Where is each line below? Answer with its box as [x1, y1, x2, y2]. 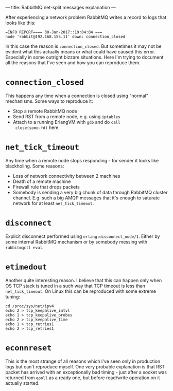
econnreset [5, 343, 52, 352]
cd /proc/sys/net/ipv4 [5, 303, 54, 309]
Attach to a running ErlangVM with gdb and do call [12, 119, 120, 125]
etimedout [5, 262, 47, 272]
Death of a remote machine [12, 178, 71, 184]
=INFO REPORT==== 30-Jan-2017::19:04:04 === [5, 30, 102, 35]
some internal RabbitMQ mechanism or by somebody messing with [5, 238, 148, 245]
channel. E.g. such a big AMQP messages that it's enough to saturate [12, 195, 160, 201]
